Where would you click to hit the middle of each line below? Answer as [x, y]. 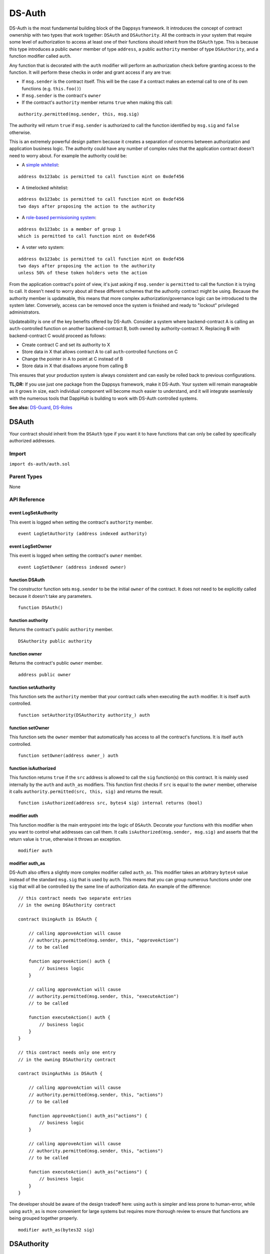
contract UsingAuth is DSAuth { [58, 919]
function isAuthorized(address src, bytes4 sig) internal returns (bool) [110, 803]
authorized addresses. [32, 441]
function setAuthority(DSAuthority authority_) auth [84, 715]
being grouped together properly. [44, 1218]
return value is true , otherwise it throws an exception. [65, 839]
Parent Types [26, 477]
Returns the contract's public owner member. [56, 663]
